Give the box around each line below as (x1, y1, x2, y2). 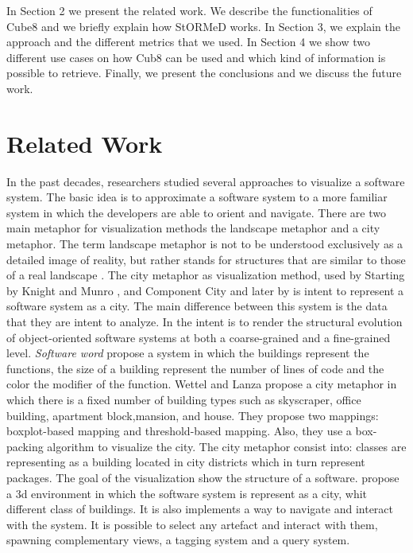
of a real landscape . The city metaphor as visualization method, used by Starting (6, 267, 405, 283)
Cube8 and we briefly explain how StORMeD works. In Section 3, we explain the (6, 18, 400, 34)
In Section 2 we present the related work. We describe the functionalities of (6, 2, 372, 18)
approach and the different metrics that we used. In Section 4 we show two (6, 33, 371, 50)
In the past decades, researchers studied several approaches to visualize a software (6, 173, 405, 189)
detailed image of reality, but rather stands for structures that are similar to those (6, 251, 406, 267)
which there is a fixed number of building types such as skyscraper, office (6, 391, 361, 407)
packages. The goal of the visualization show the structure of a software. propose (6, 469, 399, 485)
